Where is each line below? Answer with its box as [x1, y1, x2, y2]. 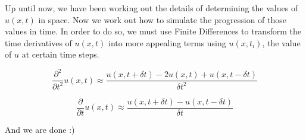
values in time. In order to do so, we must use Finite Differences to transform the [5, 25, 301, 37]
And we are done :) [5, 123, 75, 135]
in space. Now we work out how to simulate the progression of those [38, 13, 287, 26]
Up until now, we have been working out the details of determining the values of [5, 2, 298, 14]
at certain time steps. [21, 48, 99, 61]
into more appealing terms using [108, 36, 226, 49]
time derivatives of [5, 36, 72, 49]
